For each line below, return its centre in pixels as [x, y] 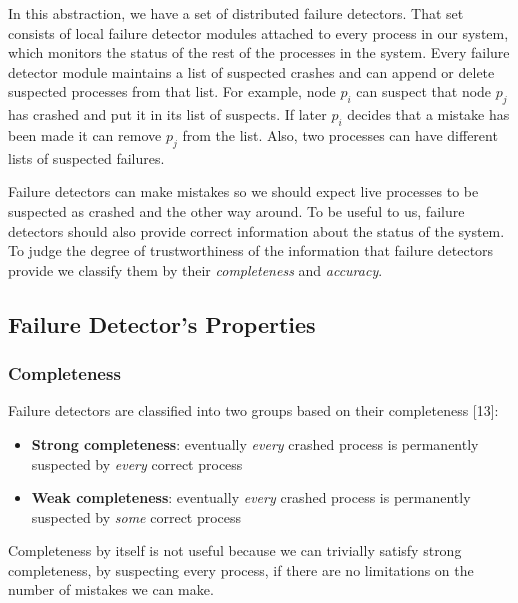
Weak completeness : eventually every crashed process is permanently [251, 497]
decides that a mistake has [428, 114]
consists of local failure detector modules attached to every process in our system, [258, 32]
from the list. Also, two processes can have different [340, 134]
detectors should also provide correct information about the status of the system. [256, 230]
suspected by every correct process [137, 463]
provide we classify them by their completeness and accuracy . [195, 269]
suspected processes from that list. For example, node [172, 91]
